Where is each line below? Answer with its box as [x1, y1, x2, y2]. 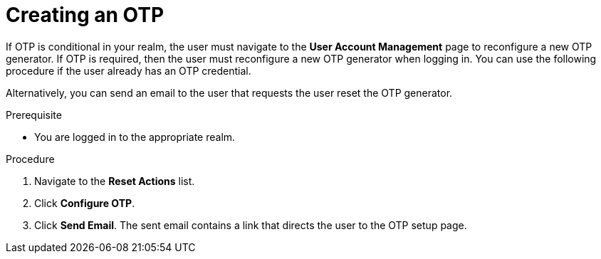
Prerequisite [6, 108, 62, 121]
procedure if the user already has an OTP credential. [6, 64, 251, 77]
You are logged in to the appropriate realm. [34, 130, 236, 143]
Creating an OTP [6, 3, 164, 27]
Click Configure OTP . [34, 196, 135, 209]
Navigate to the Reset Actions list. [34, 174, 195, 187]
